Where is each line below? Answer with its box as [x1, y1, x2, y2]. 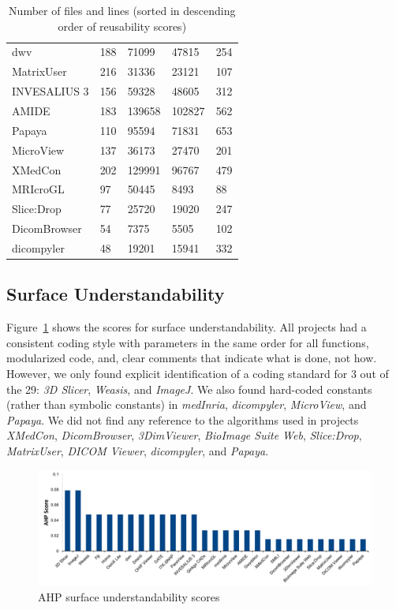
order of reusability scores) [58, 17, 187, 34]
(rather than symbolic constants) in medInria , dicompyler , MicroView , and [6, 396, 367, 413]
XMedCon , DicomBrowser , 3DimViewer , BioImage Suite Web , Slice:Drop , [6, 427, 362, 443]
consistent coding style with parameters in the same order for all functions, [6, 334, 369, 350]
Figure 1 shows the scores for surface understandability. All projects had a [6, 319, 367, 335]
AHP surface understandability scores [38, 588, 220, 604]
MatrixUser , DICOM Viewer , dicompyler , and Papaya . [6, 442, 269, 458]
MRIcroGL [12, 181, 65, 197]
